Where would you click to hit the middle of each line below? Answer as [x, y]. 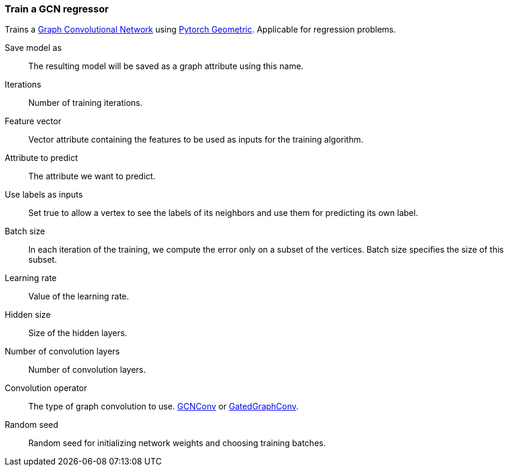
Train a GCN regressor [57, 9]
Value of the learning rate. [79, 296]
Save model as [33, 48]
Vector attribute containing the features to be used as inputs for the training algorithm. [196, 140]
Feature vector [33, 121]
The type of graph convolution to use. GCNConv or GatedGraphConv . [164, 407]
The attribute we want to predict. [92, 176]
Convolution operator [46, 388]
